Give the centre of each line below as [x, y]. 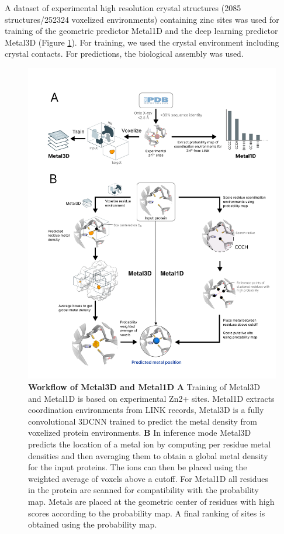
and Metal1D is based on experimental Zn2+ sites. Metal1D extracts [151, 398]
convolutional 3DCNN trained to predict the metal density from [143, 421]
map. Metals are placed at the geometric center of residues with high [151, 501]
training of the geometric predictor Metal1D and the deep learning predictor [141, 31]
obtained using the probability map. [93, 524]
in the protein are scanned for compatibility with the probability [144, 490]
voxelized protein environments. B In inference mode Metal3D [140, 433]
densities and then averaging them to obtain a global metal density [148, 455]
